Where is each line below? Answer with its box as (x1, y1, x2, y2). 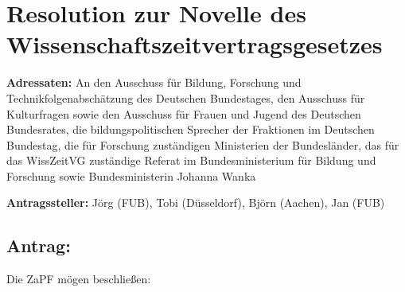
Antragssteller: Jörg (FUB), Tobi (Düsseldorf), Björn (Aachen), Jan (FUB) (6, 194, 385, 211)
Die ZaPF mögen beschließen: (6, 271, 151, 287)
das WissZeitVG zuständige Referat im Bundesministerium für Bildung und (6, 152, 376, 169)
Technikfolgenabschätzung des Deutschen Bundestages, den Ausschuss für (6, 89, 365, 106)
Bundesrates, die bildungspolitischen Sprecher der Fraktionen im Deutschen (6, 121, 375, 138)
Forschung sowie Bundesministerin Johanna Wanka (6, 167, 256, 184)
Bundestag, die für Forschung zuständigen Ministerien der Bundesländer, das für (6, 136, 399, 153)
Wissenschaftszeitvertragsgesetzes (6, 28, 383, 60)
